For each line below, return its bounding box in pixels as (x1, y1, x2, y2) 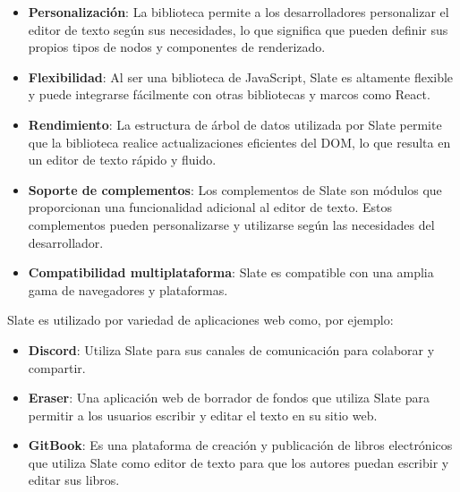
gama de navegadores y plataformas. (28, 280, 228, 299)
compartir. (28, 358, 86, 377)
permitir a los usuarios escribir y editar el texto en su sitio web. (28, 405, 378, 424)
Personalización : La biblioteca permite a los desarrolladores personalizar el (28, 3, 449, 21)
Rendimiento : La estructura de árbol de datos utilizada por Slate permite (28, 115, 442, 133)
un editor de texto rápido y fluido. (28, 150, 217, 169)
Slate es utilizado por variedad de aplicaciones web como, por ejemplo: (7, 310, 394, 329)
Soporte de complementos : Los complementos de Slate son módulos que (28, 180, 442, 199)
